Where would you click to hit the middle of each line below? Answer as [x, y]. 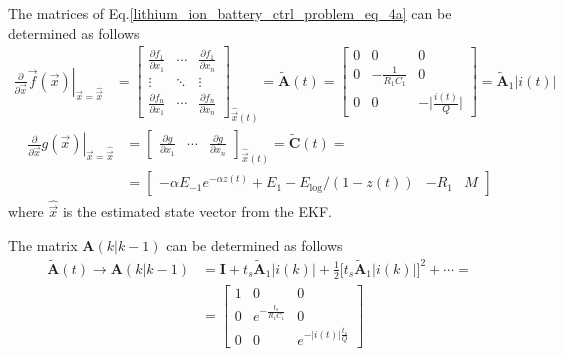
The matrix [43, 245]
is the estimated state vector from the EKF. [197, 211]
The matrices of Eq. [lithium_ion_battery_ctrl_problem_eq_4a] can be [230, 13]
